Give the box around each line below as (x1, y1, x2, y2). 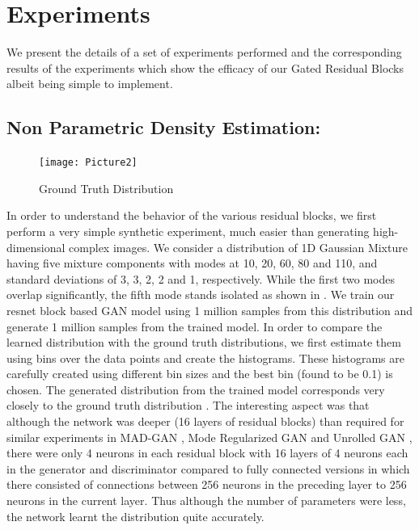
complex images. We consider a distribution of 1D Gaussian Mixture (69, 238, 408, 255)
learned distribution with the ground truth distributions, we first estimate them (6, 334, 401, 351)
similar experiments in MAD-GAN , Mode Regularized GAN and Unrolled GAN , (6, 428, 413, 445)
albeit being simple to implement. (6, 75, 173, 92)
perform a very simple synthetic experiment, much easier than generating (6, 222, 370, 239)
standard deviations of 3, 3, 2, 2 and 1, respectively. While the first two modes (6, 270, 396, 287)
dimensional (6, 238, 66, 255)
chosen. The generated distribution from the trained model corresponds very (6, 381, 385, 397)
